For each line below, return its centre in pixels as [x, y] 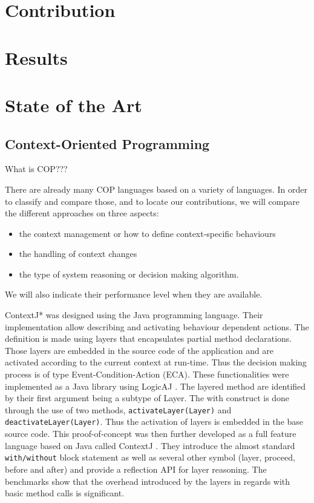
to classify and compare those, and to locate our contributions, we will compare [152, 201]
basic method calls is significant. [65, 493]
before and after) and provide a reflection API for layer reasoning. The [136, 469]
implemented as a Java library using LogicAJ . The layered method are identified [155, 386]
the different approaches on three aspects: [82, 213]
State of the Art [74, 105]
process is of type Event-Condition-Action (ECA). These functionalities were [147, 374]
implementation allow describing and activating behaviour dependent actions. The [157, 326]
